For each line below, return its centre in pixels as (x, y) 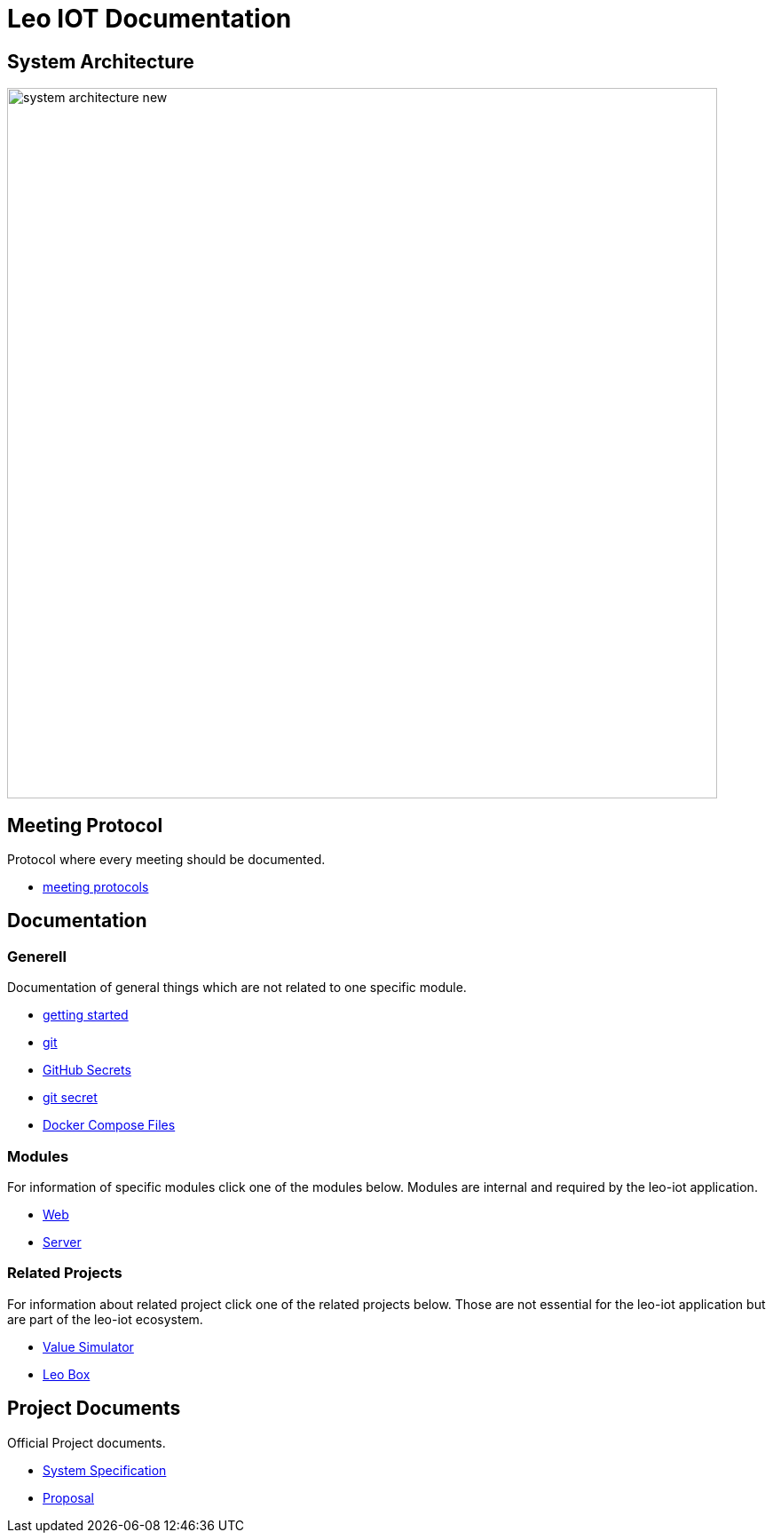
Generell (37, 956)
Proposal (68, 1497)
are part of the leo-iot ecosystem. (105, 1319)
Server (62, 1242)
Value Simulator (88, 1346)
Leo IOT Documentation (150, 19)
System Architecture (101, 61)
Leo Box (67, 1374)
